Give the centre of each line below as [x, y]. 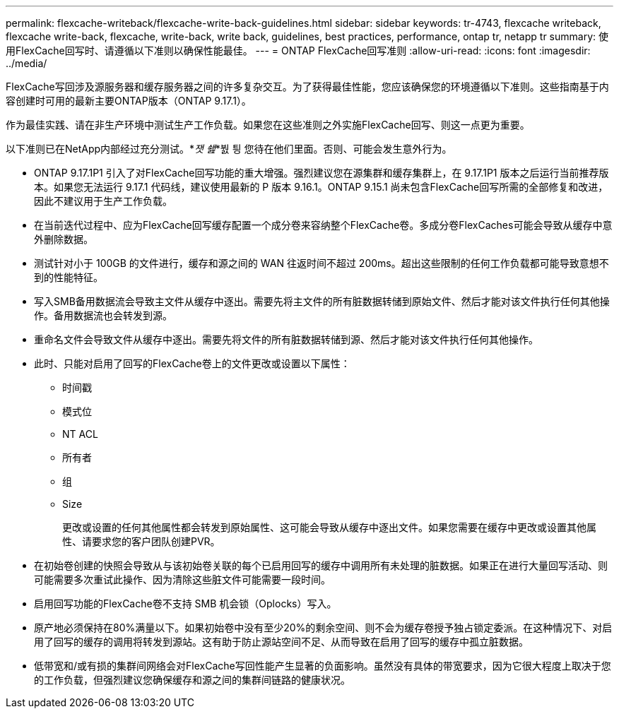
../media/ [26, 63]
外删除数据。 [64, 239]
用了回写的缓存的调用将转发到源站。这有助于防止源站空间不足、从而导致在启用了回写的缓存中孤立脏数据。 [281, 642]
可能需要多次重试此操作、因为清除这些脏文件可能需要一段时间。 [182, 579]
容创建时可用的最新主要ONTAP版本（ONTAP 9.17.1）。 [129, 101]
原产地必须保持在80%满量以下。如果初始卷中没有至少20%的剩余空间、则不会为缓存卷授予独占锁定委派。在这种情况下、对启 [323, 627]
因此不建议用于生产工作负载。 [103, 201]
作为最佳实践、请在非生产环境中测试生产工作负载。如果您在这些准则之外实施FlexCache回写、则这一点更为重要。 [268, 125]
